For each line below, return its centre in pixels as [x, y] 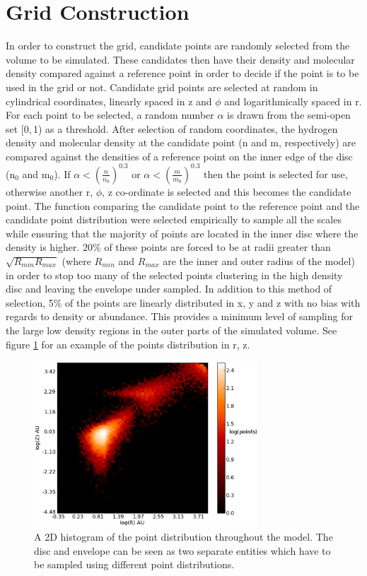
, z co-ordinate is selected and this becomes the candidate [227, 191]
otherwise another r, [49, 191]
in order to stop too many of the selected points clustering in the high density [174, 275]
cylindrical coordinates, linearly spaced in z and [109, 101]
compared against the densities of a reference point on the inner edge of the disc [179, 156]
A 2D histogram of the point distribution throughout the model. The [183, 537]
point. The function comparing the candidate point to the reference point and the [183, 205]
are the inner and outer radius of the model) [259, 260]
